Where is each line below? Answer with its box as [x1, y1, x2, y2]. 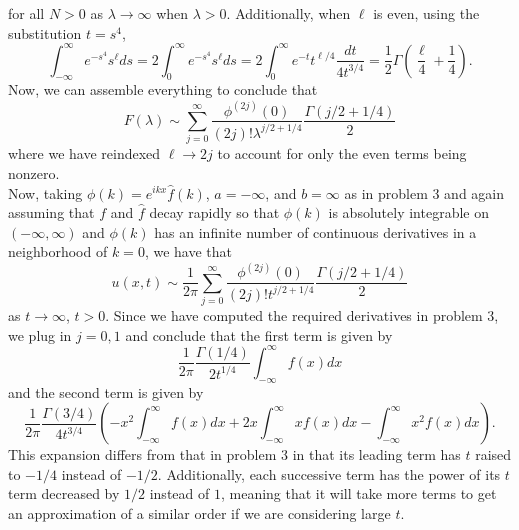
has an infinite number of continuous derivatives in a [154, 221, 477, 242]
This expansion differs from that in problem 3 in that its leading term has [8, 444, 461, 465]
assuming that [8, 202, 95, 223]
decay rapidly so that [149, 202, 280, 223]
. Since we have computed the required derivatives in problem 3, [105, 305, 499, 326]
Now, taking [8, 182, 83, 203]
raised [475, 444, 512, 465]
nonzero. [8, 162, 60, 183]
